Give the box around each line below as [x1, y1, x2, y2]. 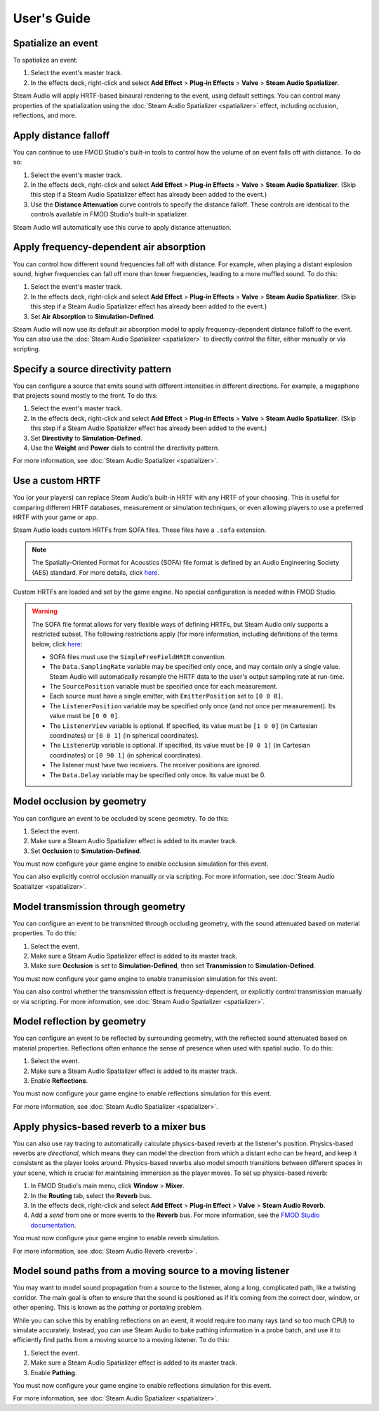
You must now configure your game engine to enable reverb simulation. [13, 1234, 220, 1242]
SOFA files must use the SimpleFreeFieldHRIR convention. [49, 652, 227, 661]
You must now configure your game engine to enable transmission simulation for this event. [13, 974, 278, 983]
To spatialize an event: [13, 56, 79, 65]
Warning [32, 607, 58, 616]
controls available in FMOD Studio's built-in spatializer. [30, 210, 189, 219]
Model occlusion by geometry [13, 795, 147, 807]
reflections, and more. [13, 111, 77, 119]
